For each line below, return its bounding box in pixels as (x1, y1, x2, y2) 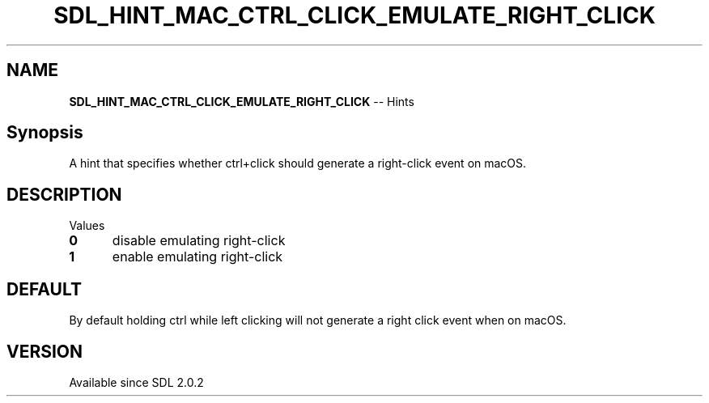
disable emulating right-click (112, 232, 286, 249)
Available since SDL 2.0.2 (69, 375, 204, 389)
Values (69, 218, 105, 233)
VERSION (6, 341, 83, 362)
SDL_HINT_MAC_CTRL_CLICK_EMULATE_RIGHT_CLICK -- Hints (69, 94, 414, 108)
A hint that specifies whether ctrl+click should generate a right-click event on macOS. (69, 156, 527, 171)
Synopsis (6, 122, 83, 143)
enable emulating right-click (112, 248, 283, 265)
